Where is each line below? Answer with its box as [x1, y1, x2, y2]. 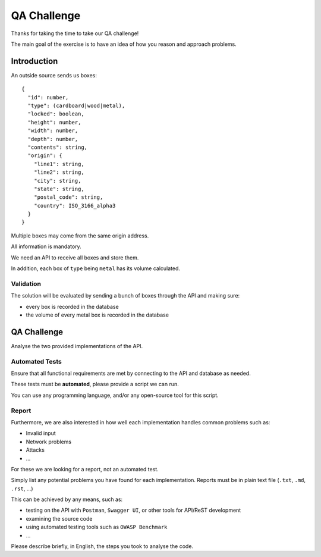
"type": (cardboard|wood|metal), [27, 102, 125, 109]
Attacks [26, 446, 45, 453]
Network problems [26, 438, 71, 445]
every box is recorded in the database [26, 303, 119, 310]
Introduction [11, 56, 58, 66]
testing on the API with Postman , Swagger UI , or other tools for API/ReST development [26, 506, 241, 514]
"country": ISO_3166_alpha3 [33, 202, 116, 209]
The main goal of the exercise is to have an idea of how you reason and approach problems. [11, 40, 237, 48]
